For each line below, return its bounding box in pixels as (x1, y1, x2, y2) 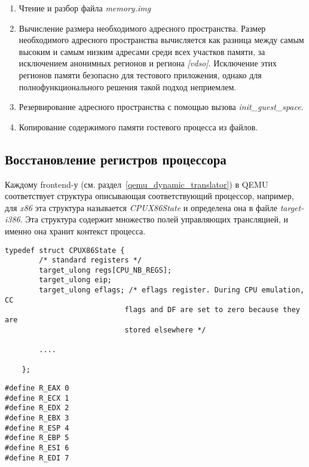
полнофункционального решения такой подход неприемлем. (19, 80, 237, 93)
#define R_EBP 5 (5, 434, 69, 442)
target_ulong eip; (39, 276, 112, 285)
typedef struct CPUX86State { (5, 246, 125, 255)
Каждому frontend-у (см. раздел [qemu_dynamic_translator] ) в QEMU (5, 178, 268, 190)
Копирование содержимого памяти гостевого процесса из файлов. (19, 120, 258, 133)
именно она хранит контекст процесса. (5, 224, 146, 237)
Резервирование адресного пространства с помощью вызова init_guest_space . (19, 100, 304, 113)
